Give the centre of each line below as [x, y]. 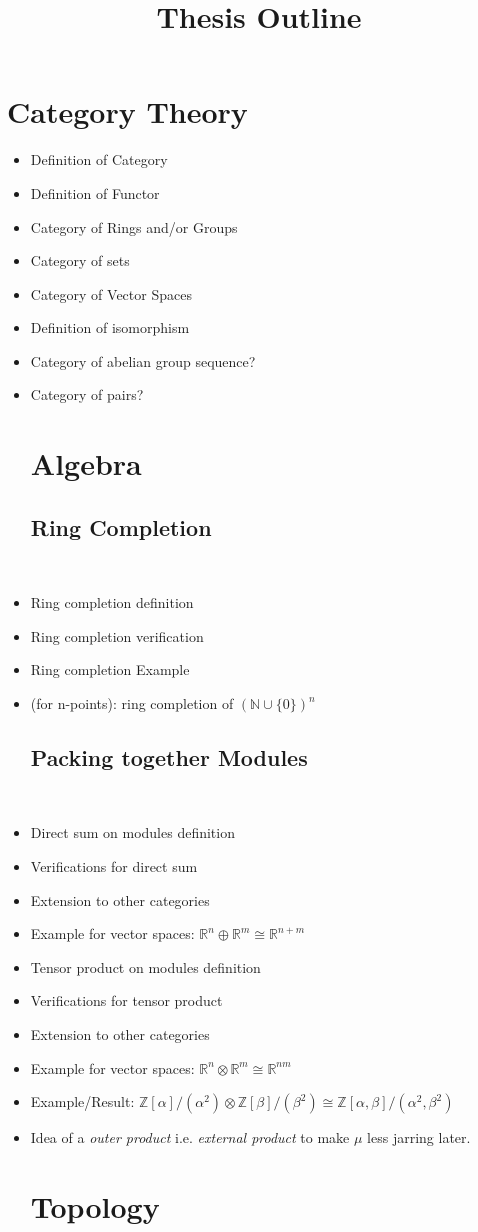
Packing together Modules [169, 757]
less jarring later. [419, 1137]
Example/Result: [82, 1101]
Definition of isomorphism [110, 327]
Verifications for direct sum [114, 866]
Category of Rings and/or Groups [134, 226]
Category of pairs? [87, 394]
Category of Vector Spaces [111, 293]
